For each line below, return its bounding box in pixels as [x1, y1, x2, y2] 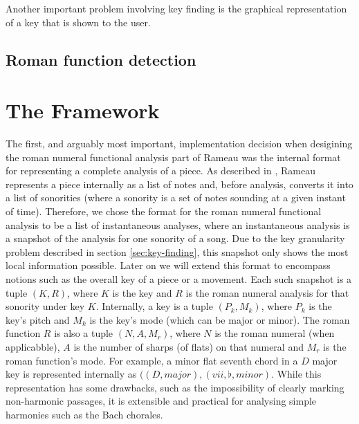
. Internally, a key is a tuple [95, 299, 213, 313]
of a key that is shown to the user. [6, 15, 151, 29]
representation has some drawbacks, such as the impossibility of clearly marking [6, 380, 344, 394]
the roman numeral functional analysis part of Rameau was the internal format [6, 149, 341, 164]
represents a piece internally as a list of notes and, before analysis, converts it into [6, 176, 353, 191]
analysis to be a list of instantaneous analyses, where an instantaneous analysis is [6, 217, 350, 232]
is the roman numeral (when [214, 326, 335, 340]
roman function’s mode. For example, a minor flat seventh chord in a [6, 353, 298, 367]
